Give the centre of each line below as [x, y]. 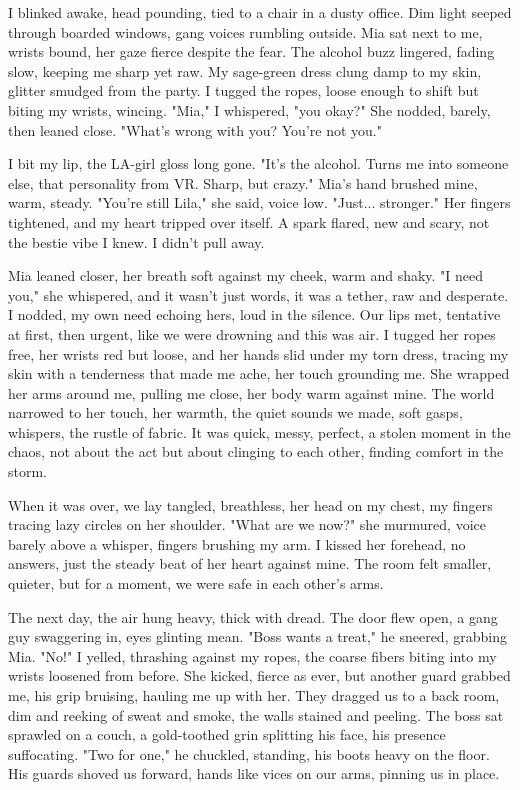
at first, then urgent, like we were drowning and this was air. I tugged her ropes [252, 333]
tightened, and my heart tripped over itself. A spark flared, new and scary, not [249, 221]
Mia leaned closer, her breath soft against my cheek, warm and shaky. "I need [246, 275]
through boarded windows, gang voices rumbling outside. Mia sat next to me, [245, 31]
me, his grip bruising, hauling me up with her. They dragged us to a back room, [254, 695]
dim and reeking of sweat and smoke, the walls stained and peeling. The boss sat [256, 714]
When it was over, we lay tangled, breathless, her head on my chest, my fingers [250, 504]
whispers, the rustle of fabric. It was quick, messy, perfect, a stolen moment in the [259, 431]
